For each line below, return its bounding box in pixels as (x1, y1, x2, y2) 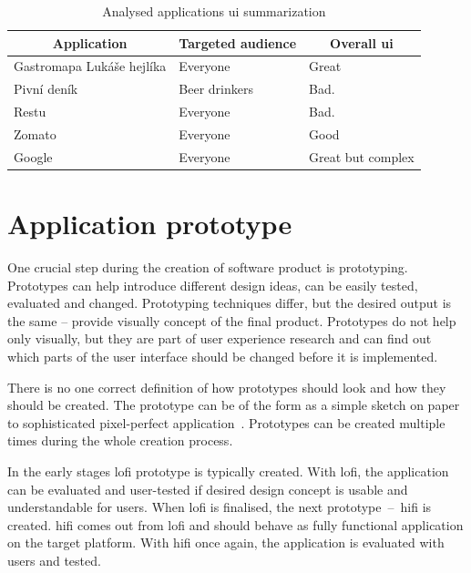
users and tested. (7, 550, 101, 569)
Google (14, 147, 53, 166)
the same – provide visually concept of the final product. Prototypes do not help (7, 311, 456, 330)
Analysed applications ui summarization (102, 2, 326, 20)
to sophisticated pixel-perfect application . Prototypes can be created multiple (7, 413, 445, 432)
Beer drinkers (179, 79, 253, 98)
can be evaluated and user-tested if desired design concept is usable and (7, 479, 408, 498)
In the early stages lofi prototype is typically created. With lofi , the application (7, 461, 449, 480)
